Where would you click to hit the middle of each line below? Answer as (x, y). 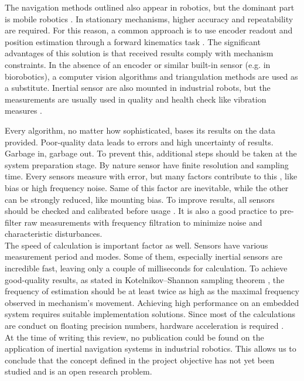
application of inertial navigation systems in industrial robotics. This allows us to (151, 348)
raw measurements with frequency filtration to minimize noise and (143, 222)
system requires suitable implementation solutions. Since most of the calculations (150, 314)
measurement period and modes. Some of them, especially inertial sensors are (144, 256)
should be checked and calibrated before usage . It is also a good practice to (141, 211)
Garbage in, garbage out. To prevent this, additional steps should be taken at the (151, 153)
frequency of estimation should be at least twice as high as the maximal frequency (152, 291)
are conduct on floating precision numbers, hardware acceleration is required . (144, 326)
